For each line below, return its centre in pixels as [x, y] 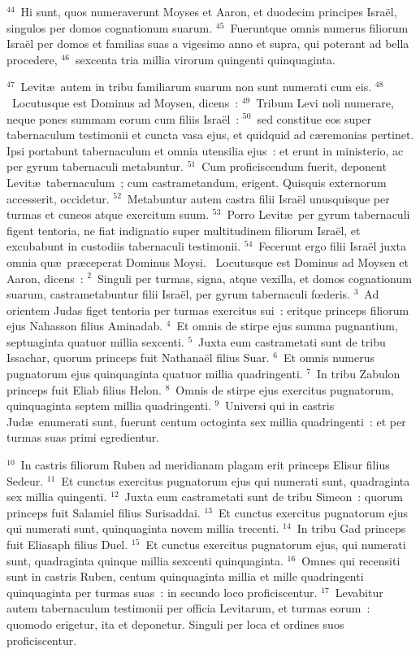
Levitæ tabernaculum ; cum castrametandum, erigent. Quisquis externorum [197, 182]
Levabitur [359, 592]
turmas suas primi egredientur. [83, 437]
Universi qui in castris [280, 405]
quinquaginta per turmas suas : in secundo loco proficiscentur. [162, 592]
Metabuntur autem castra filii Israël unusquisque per [258, 198]
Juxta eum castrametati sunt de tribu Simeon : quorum [264, 497]
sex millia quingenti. [57, 497]
